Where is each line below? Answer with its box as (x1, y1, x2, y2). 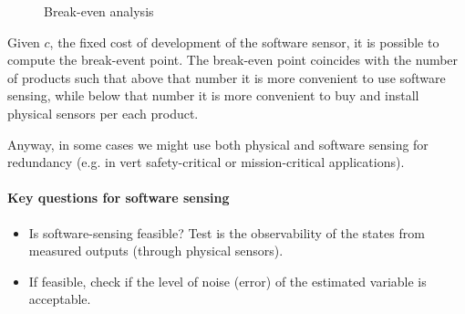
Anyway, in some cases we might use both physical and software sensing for (7, 134, 429, 153)
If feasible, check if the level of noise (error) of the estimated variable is (28, 271, 427, 290)
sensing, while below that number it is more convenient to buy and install (7, 86, 419, 105)
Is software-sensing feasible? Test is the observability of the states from (28, 223, 425, 242)
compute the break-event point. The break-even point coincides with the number (7, 50, 459, 69)
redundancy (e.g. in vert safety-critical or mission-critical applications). (7, 152, 405, 172)
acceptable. (28, 289, 91, 309)
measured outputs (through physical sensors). (28, 241, 284, 260)
